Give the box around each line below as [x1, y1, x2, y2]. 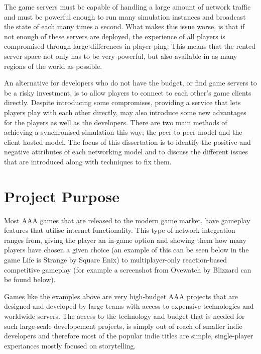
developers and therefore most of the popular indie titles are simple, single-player [4, 330, 253, 341]
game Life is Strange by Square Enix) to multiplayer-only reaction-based [4, 254, 227, 264]
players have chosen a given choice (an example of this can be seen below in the [4, 244, 249, 255]
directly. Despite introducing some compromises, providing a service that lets [4, 97, 241, 108]
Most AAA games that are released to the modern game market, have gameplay [4, 215, 250, 225]
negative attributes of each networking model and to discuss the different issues [4, 146, 248, 157]
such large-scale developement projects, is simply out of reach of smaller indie [4, 320, 242, 331]
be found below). [4, 274, 56, 285]
